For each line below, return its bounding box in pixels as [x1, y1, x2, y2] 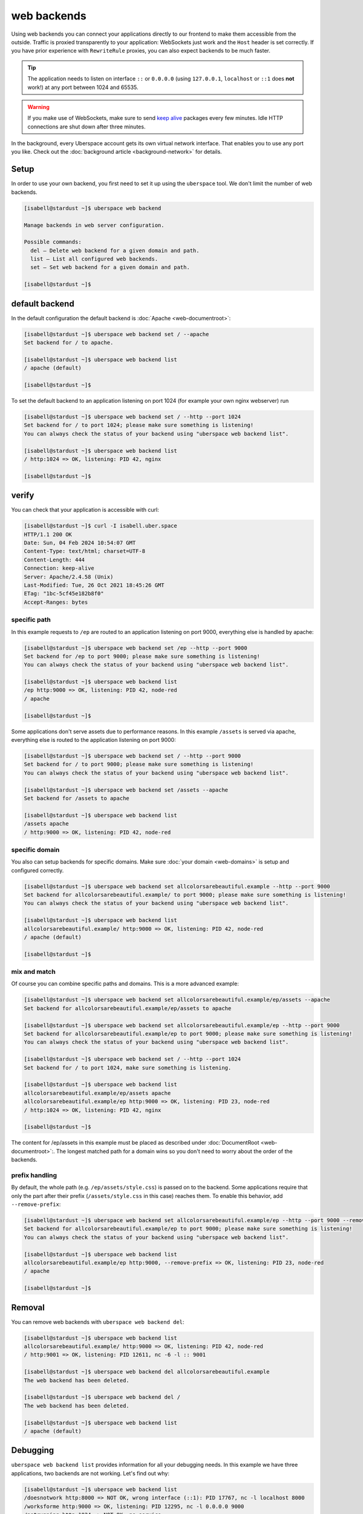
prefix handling [11, 1171, 57, 1179]
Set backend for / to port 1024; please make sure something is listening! [24, 421, 254, 429]
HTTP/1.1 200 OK [24, 531, 73, 538]
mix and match [11, 968, 56, 976]
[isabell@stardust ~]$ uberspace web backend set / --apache [24, 331, 209, 337]
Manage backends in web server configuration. [24, 222, 165, 228]
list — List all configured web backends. [30, 256, 159, 263]
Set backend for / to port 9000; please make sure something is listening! [24, 761, 254, 768]
